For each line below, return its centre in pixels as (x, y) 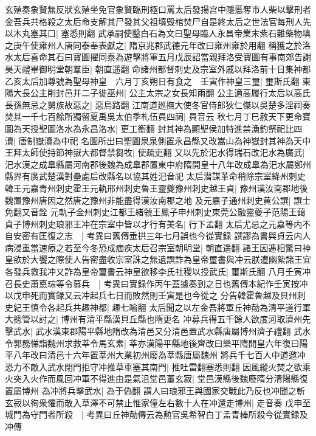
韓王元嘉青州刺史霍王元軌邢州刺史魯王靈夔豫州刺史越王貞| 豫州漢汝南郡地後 (156, 188)
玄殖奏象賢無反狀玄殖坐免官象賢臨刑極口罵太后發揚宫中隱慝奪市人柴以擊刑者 (158, 9)
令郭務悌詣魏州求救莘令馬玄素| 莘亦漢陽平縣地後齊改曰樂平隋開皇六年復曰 (152, 343)
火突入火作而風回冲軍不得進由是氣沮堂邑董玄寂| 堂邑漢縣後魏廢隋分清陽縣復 (156, 379)
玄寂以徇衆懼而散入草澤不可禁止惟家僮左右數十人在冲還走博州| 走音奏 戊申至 (158, 402)
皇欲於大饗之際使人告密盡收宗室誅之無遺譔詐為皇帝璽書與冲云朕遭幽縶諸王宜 (158, 259)
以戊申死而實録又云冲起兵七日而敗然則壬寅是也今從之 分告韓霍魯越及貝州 (151, 295)
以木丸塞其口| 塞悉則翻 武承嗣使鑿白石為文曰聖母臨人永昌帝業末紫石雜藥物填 (158, 33)
